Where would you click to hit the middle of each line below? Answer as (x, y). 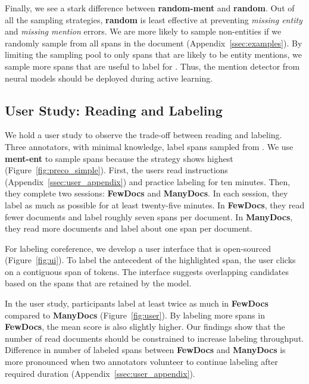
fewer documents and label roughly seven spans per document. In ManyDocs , (149, 216)
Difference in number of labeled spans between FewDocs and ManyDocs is (145, 350)
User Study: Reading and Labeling (114, 110)
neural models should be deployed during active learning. (109, 78)
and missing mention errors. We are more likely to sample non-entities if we (143, 31)
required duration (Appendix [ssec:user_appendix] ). (100, 373)
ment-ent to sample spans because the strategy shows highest (119, 158)
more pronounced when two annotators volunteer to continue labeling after (141, 362)
